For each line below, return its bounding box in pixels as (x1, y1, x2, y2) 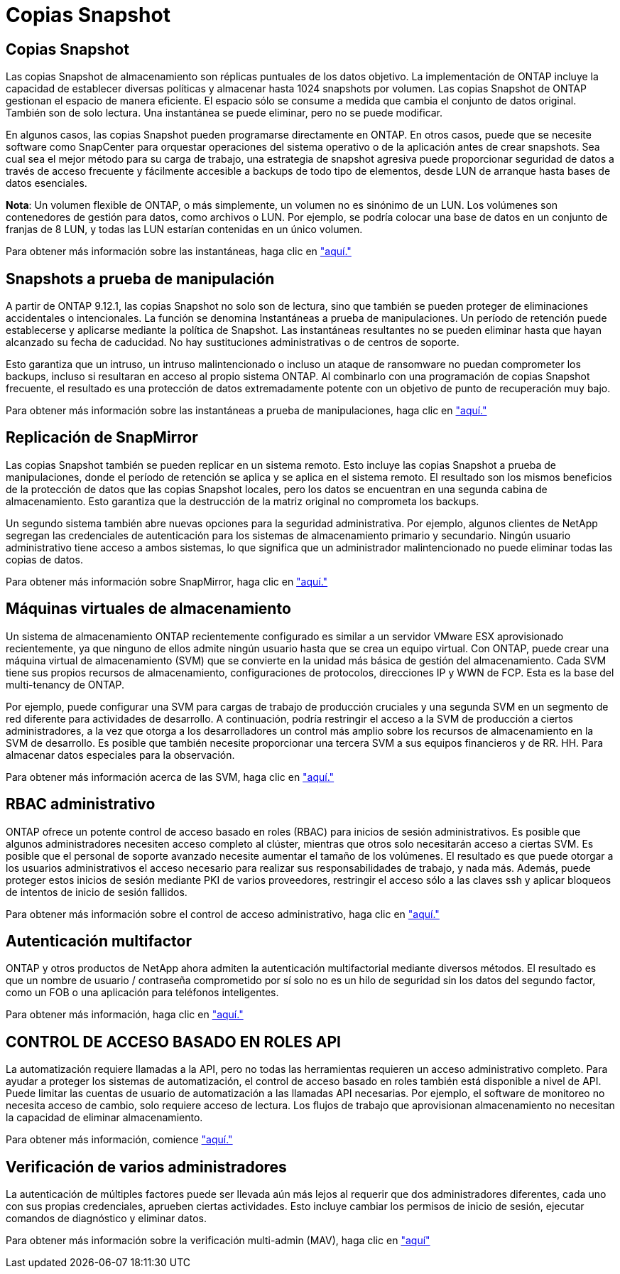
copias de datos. (6, 553, 83, 566)
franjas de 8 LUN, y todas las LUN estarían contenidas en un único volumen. (6, 223, 363, 236)
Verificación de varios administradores (6, 1157, 287, 1176)
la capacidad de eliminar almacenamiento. (6, 1111, 203, 1124)
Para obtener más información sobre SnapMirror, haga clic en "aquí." (6, 575, 328, 588)
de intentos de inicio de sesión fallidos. (6, 885, 187, 898)
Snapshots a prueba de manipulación (6, 269, 275, 288)
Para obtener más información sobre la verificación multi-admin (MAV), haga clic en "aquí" (6, 1234, 430, 1247)
